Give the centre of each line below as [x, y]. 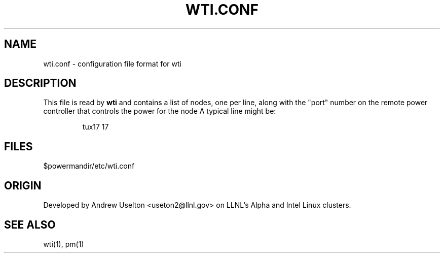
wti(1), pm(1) [64, 244]
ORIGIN [23, 185]
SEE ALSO [30, 224]
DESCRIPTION [40, 83]
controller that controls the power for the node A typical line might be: [160, 111]
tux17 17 [96, 127]
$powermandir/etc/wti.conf [89, 166]
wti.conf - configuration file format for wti [112, 63]
